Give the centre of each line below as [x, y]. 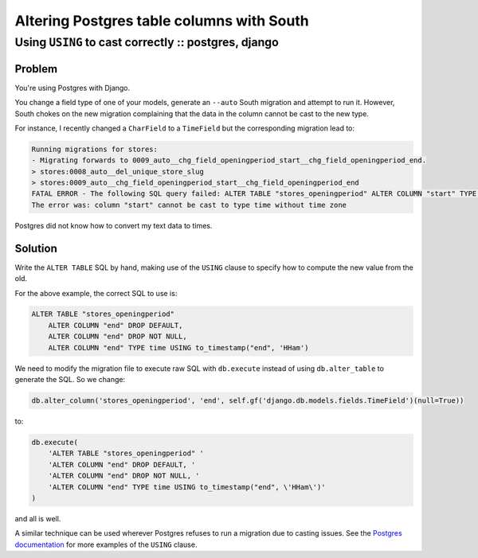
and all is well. [38, 518]
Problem [36, 69]
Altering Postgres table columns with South [162, 21]
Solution [36, 248]
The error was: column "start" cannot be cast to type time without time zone [189, 205]
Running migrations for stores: [95, 149]
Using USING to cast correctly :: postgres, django [147, 42]
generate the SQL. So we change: [70, 380]
